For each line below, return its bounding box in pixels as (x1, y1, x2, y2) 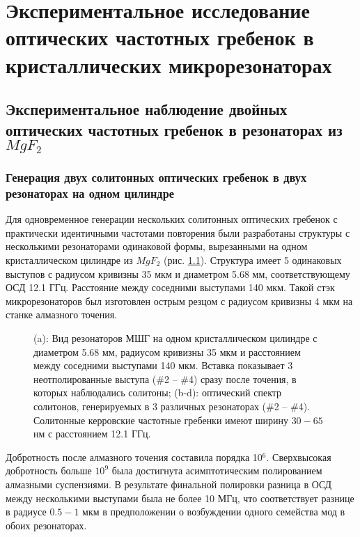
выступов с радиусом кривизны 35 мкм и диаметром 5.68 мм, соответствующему (6, 266, 350, 281)
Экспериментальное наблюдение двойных (6, 98, 288, 120)
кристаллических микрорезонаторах (6, 50, 332, 79)
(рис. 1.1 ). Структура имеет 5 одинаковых (164, 253, 342, 267)
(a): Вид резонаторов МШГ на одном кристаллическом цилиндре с (33, 330, 318, 345)
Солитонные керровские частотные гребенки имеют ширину (33, 412, 288, 427)
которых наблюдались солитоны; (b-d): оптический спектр (33, 385, 282, 400)
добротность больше (6, 463, 92, 478)
